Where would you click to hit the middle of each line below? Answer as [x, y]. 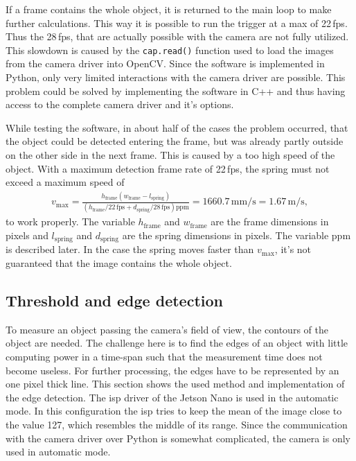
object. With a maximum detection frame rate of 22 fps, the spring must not [168, 168]
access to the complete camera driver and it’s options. [120, 104]
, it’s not [293, 249]
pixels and [27, 235]
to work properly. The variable [70, 221]
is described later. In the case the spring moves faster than [130, 249]
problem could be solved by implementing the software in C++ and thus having [176, 90]
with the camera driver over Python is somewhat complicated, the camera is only [178, 438]
